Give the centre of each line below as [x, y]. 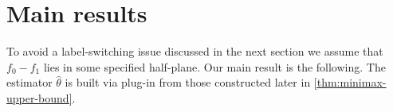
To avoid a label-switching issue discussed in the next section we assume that [195, 51]
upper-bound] [39, 97]
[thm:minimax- [350, 82]
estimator [29, 82]
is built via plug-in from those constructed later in [188, 82]
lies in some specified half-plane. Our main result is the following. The [214, 66]
